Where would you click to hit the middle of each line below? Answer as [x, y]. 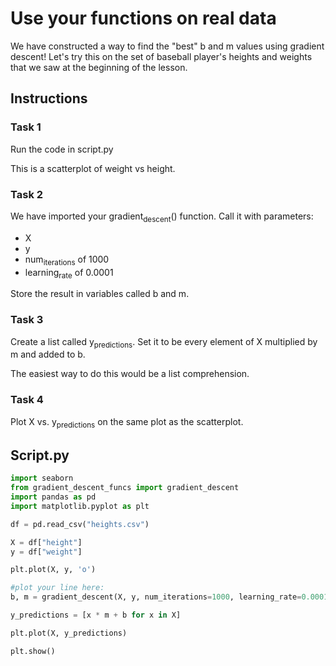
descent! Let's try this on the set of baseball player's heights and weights [161, 56]
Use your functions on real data [143, 18]
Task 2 [27, 194]
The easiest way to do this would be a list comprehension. [130, 374]
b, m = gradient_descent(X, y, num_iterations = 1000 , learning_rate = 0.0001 [169, 597]
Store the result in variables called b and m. [100, 294]
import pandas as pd [53, 497]
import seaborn [42, 478]
